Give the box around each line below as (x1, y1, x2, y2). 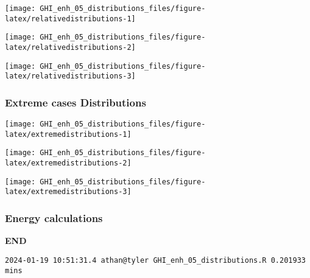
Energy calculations (5, 210, 103, 226)
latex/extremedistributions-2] (5, 159, 132, 168)
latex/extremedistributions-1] (5, 130, 132, 139)
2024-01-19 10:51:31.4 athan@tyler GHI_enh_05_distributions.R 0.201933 (5, 255, 306, 265)
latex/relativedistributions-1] (5, 14, 136, 23)
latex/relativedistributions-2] (5, 43, 136, 52)
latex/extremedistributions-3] (5, 187, 132, 196)
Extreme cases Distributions (5, 94, 146, 109)
